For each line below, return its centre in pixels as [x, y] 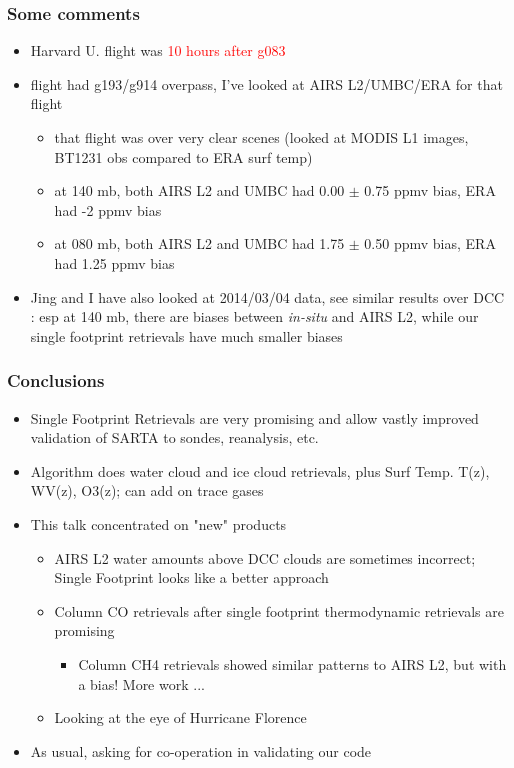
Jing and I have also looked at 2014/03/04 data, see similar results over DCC [267, 296]
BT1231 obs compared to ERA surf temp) [183, 156]
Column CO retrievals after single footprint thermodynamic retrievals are [279, 610]
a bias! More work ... [141, 683]
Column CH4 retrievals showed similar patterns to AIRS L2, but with [292, 663]
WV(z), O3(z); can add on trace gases [147, 490]
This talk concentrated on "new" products [158, 523]
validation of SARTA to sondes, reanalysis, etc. [174, 437]
